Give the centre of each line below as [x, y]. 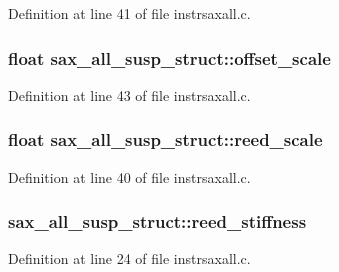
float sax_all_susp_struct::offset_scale [169, 57]
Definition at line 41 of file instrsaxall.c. [129, 13]
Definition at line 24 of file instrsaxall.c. [129, 258]
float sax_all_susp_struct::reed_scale [165, 139]
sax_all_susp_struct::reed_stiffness [157, 221]
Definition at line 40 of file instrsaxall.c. [129, 176]
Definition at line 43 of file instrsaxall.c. [129, 94]
